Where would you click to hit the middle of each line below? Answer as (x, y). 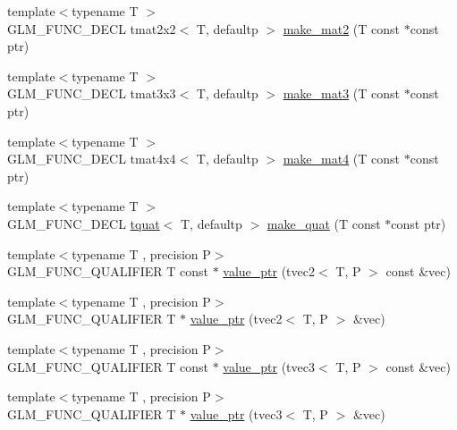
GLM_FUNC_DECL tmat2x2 (92, 28)
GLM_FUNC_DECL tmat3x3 (92, 93)
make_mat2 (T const (342, 28)
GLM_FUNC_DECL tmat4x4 (92, 159)
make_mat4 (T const (342, 159)
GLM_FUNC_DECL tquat (84, 223)
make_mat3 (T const (342, 93)
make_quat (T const (324, 223)
